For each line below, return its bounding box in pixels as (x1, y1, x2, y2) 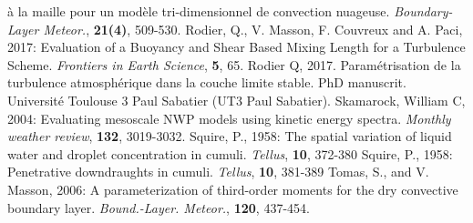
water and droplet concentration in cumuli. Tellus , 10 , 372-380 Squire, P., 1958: (7, 144, 453, 163)
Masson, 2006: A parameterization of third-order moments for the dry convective (7, 179, 458, 198)
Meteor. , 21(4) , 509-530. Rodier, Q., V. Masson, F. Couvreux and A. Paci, (43, 19, 463, 38)
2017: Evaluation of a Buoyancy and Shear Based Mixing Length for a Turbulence (7, 37, 466, 56)
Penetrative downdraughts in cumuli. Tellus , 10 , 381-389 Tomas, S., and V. (7, 162, 429, 181)
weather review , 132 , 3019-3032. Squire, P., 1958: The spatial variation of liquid (7, 127, 452, 146)
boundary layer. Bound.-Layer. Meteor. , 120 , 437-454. (7, 198, 310, 217)
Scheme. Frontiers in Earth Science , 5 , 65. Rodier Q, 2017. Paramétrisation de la (7, 55, 461, 74)
